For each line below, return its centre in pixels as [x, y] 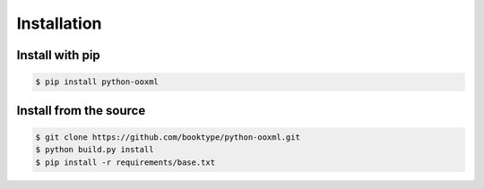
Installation [59, 23]
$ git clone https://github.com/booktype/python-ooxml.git [168, 137]
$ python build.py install [95, 150]
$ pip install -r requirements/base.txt [125, 162]
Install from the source [81, 111]
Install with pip [58, 55]
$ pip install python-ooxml [97, 82]
